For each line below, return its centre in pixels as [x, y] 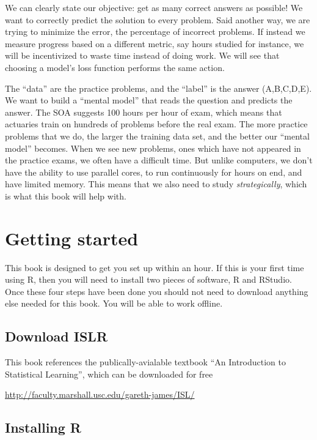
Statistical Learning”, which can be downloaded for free [109, 374]
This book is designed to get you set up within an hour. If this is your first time [155, 267]
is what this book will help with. [66, 196]
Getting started [72, 238]
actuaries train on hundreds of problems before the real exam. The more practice [156, 124]
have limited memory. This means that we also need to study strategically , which [156, 184]
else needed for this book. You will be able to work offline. [114, 303]
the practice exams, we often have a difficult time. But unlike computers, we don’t [159, 160]
